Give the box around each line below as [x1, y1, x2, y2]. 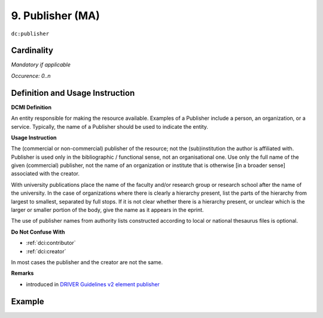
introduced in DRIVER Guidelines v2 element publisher [26, 280, 160, 287]
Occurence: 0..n [11, 72, 51, 79]
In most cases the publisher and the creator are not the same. [11, 259, 163, 266]
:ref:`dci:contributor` [26, 240, 76, 247]
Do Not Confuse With [11, 228, 65, 235]
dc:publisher [11, 30, 50, 37]
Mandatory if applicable [11, 61, 71, 68]
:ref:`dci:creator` [26, 247, 66, 255]
